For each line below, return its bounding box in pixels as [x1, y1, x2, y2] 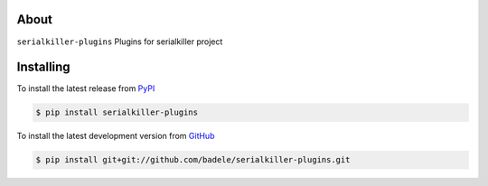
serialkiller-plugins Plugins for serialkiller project [16, 36, 223, 47]
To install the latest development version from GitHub [16, 131, 215, 142]
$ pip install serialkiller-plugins [35, 107, 199, 117]
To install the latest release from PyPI [16, 83, 155, 94]
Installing [16, 60, 71, 75]
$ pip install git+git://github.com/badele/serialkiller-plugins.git [35, 154, 351, 165]
